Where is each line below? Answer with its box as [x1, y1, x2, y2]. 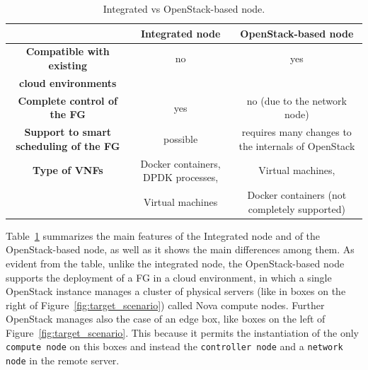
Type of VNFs [32, 163, 103, 178]
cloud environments [19, 75, 117, 90]
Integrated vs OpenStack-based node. [103, 1, 265, 16]
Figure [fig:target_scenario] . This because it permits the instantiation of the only [6, 325, 359, 340]
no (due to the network [246, 93, 347, 108]
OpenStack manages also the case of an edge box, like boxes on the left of [6, 311, 326, 326]
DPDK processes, [142, 170, 219, 185]
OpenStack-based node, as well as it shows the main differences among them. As [6, 242, 355, 257]
